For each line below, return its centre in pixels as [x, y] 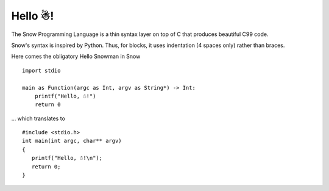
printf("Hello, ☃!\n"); [67, 158]
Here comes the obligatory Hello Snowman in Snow [76, 56]
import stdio [41, 70]
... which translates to [38, 118]
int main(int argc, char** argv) [72, 141]
